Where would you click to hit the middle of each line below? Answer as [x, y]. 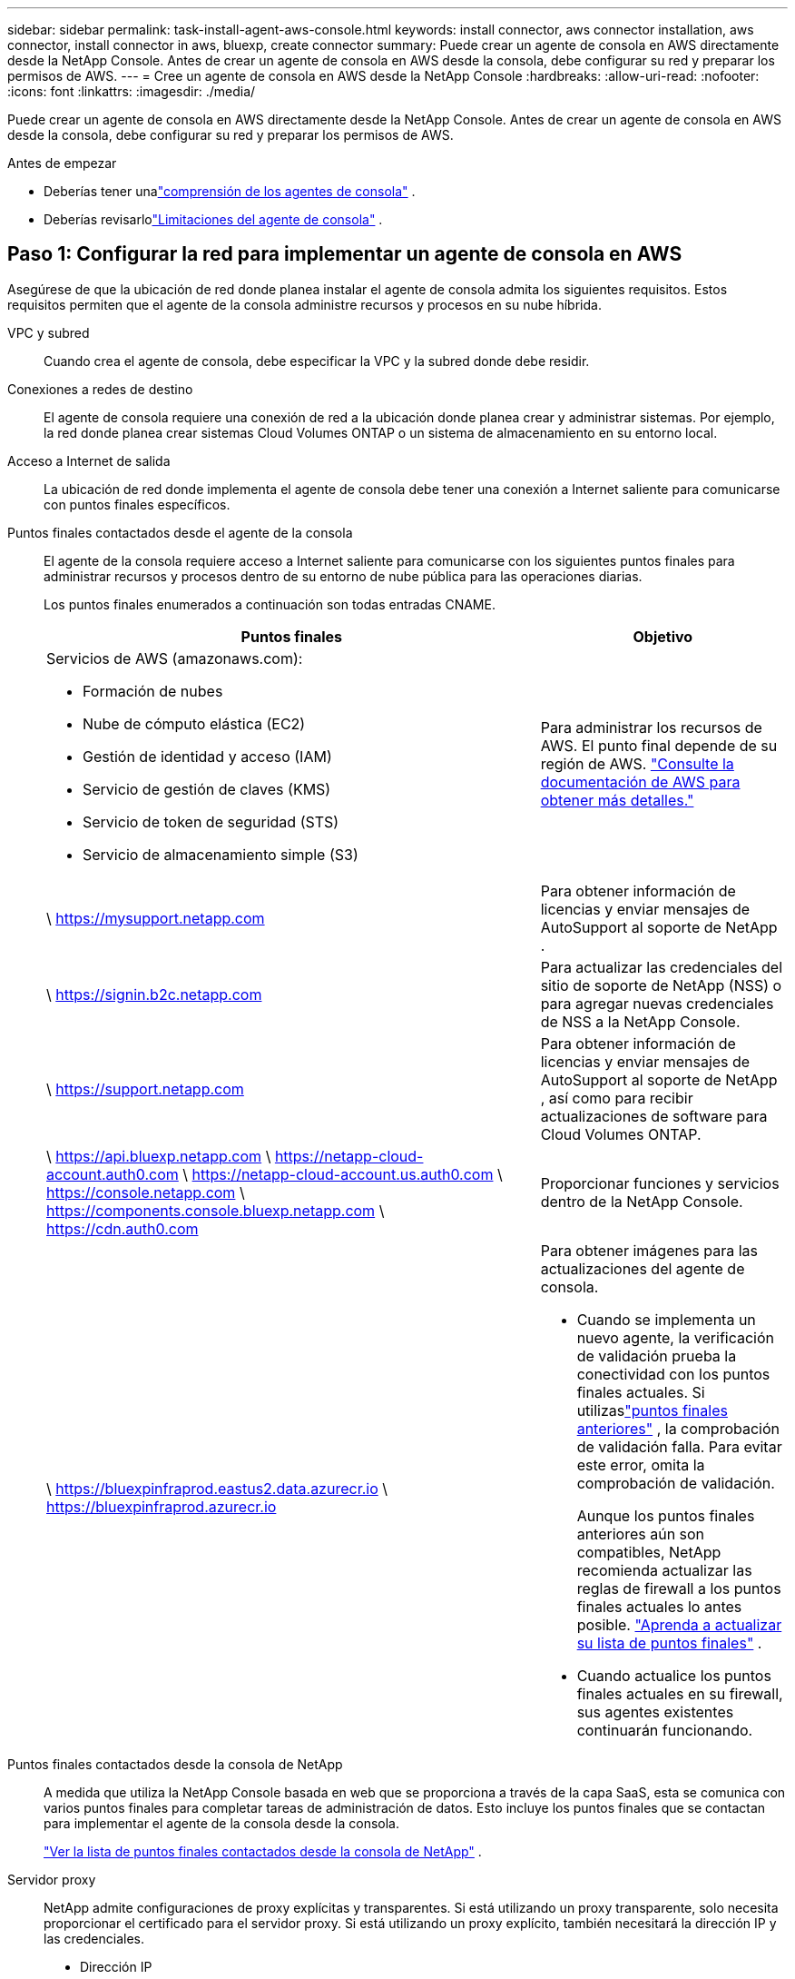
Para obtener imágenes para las [649, 1250]
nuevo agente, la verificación [676, 1337]
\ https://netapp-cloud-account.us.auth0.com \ [343, 1174]
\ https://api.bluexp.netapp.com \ [159, 1156]
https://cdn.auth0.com [123, 1228]
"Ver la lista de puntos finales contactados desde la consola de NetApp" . [263, 1851]
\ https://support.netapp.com [145, 1088]
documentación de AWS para [640, 782]
